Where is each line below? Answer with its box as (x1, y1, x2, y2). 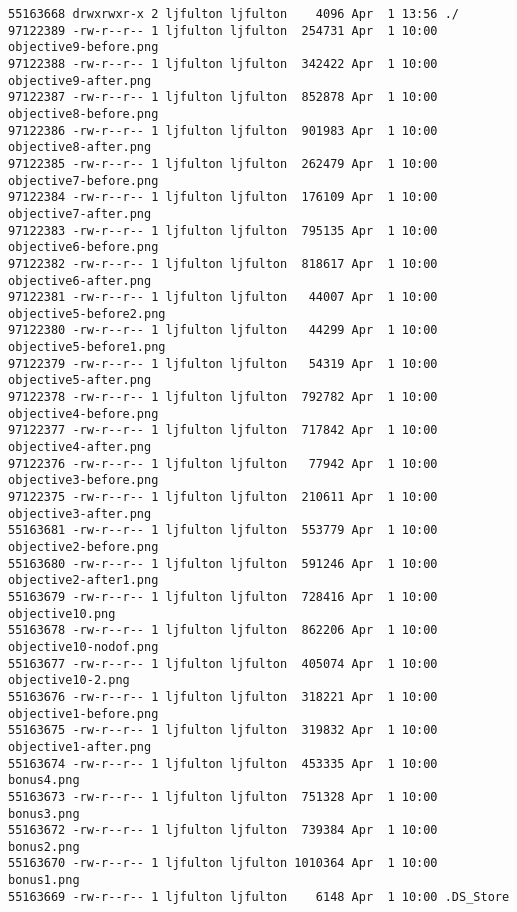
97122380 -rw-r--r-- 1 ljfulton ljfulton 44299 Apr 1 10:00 (8, 323, 438, 338)
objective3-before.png (8, 473, 159, 488)
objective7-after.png (8, 206, 152, 221)
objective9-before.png (8, 40, 159, 55)
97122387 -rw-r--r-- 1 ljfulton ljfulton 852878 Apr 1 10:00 (8, 90, 438, 105)
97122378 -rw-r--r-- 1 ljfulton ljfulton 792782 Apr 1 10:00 (8, 390, 438, 405)
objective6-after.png (8, 273, 152, 288)
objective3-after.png (8, 506, 152, 521)
